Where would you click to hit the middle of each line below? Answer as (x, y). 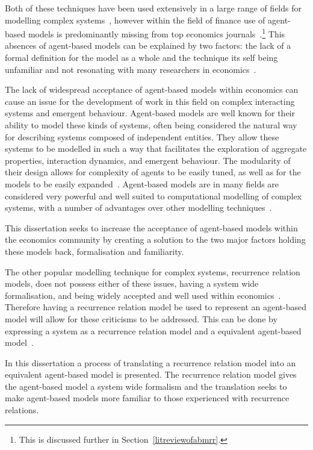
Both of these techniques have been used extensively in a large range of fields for (153, 8)
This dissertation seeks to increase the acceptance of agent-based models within (151, 227)
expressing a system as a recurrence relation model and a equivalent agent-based (153, 330)
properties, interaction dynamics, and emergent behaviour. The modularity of (148, 160)
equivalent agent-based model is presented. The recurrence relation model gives (151, 374)
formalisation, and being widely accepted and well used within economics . (143, 295)
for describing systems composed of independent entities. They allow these (142, 136)
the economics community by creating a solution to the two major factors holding (155, 239)
